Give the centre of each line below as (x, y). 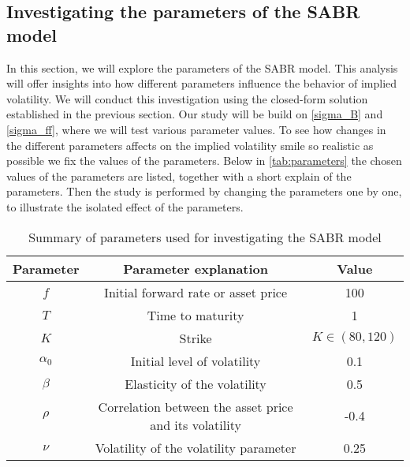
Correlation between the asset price (196, 406)
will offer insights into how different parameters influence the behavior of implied (202, 83)
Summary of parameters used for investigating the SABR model (205, 237)
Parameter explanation (196, 268)
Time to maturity (196, 315)
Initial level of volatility (196, 361)
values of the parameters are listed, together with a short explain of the (179, 176)
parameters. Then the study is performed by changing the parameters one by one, (204, 191)
